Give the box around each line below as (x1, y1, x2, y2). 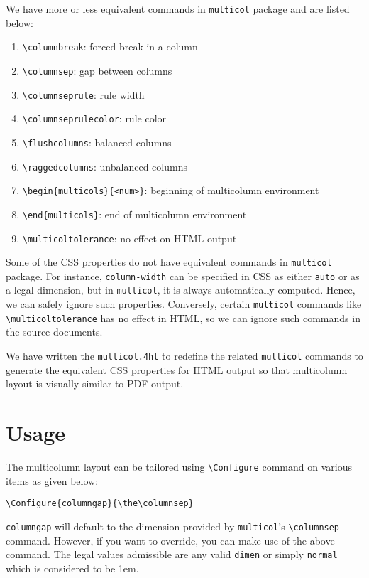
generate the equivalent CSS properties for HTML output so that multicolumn (6, 362, 348, 377)
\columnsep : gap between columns (22, 63, 172, 77)
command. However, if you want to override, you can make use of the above (6, 532, 335, 547)
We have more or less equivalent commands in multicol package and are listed (6, 1, 350, 16)
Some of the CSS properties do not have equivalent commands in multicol (6, 255, 332, 269)
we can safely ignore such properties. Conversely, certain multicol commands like (6, 296, 362, 311)
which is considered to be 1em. (6, 560, 139, 575)
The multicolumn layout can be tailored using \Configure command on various (6, 459, 352, 473)
